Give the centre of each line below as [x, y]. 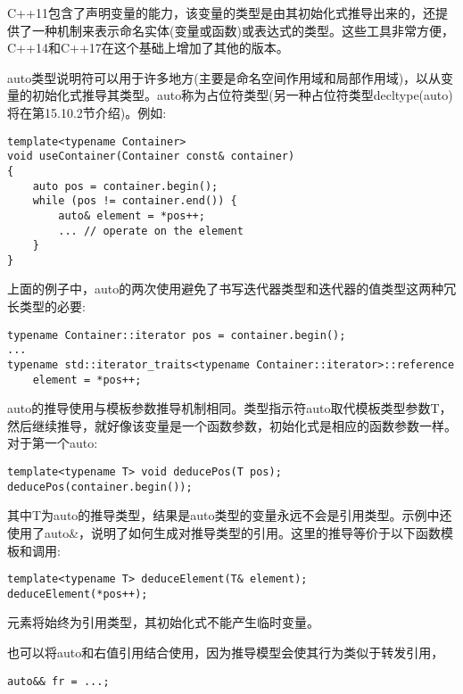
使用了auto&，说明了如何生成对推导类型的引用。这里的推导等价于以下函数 [224, 532]
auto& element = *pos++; [132, 215]
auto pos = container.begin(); [125, 186]
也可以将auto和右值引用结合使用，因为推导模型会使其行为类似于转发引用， [226, 653]
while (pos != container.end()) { [135, 201]
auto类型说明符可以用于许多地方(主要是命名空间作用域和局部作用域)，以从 [224, 77]
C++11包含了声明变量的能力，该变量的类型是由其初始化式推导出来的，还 [221, 12]
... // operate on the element [151, 231]
